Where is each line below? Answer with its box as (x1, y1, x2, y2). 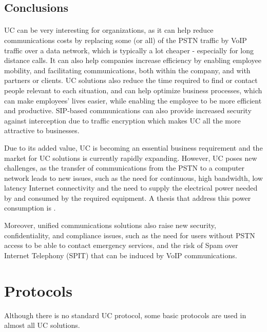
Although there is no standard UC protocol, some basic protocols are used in (4, 309, 246, 320)
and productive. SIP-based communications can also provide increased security (4, 105, 252, 116)
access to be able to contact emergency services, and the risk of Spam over (4, 240, 238, 251)
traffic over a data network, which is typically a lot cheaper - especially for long (4, 45, 254, 55)
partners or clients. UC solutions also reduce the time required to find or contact (4, 75, 258, 86)
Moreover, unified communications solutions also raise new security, (4, 220, 216, 231)
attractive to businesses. (4, 125, 80, 136)
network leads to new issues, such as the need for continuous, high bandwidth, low (4, 172, 263, 183)
